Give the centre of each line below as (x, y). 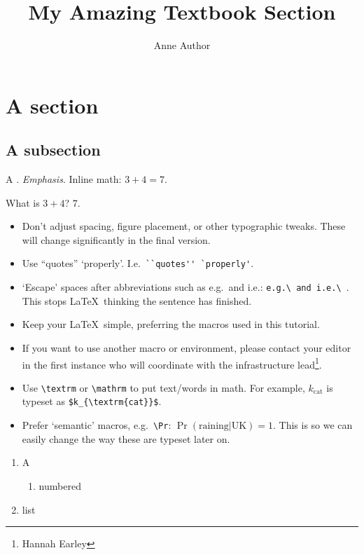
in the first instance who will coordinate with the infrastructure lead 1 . (172, 363)
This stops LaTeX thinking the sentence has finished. (137, 300)
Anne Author (182, 45)
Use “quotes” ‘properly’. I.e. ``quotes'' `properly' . (138, 263)
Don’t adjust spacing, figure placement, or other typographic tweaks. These (184, 226)
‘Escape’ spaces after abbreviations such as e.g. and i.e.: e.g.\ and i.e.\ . (185, 287)
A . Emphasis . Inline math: (64, 179)
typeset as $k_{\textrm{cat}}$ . (92, 401)
